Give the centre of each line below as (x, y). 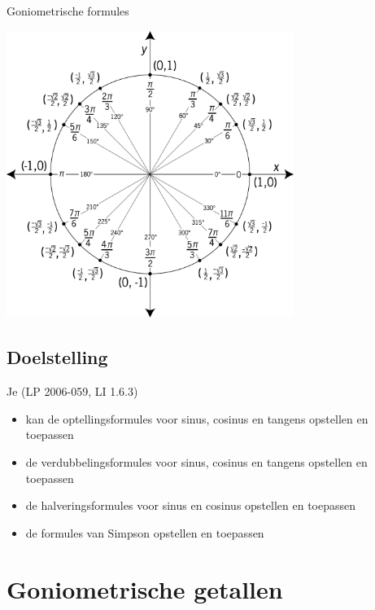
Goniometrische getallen (145, 588)
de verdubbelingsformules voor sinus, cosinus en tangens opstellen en (196, 461)
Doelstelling (57, 357)
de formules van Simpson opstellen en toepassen (145, 532)
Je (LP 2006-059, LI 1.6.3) (72, 391)
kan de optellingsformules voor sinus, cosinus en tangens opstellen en (197, 418)
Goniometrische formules (68, 11)
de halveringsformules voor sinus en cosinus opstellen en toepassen (191, 505)
